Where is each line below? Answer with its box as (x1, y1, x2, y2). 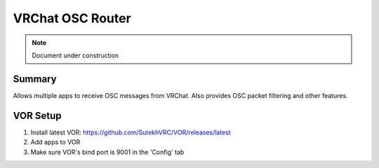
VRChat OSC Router (13, 10, 131, 26)
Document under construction (32, 51, 119, 59)
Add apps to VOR (30, 138, 81, 146)
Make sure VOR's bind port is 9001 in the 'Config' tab (30, 148, 185, 156)
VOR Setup (13, 109, 62, 122)
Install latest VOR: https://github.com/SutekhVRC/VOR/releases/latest (30, 128, 231, 136)
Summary (13, 73, 57, 85)
